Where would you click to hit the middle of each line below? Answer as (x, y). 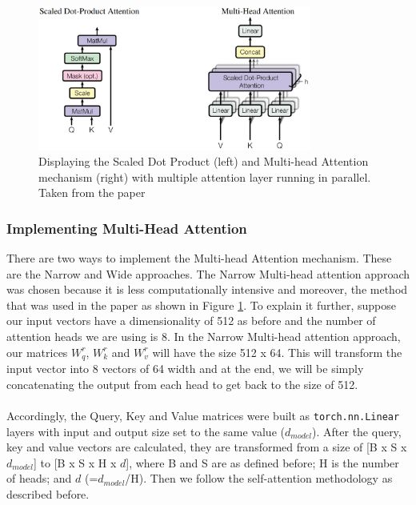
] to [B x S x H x (75, 462)
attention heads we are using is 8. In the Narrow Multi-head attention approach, (204, 337)
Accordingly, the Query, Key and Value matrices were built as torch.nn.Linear (203, 415)
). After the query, (357, 431)
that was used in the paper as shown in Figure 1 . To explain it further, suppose (201, 305)
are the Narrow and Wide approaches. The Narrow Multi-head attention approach (208, 273)
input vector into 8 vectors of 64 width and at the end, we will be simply (185, 369)
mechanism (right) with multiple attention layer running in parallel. (205, 176)
